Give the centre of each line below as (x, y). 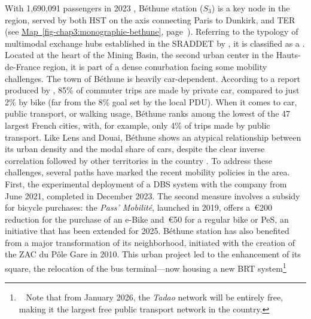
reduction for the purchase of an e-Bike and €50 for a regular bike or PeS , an (147, 219)
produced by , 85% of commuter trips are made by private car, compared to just (152, 90)
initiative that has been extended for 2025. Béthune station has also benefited (147, 231)
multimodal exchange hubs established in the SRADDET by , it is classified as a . (155, 43)
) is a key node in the (251, 8)
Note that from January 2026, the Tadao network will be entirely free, (155, 297)
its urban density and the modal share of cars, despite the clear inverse (135, 149)
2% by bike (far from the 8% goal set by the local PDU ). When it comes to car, (151, 101)
